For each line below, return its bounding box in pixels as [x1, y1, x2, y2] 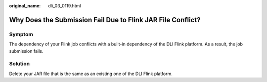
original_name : [9, 3, 41, 8]
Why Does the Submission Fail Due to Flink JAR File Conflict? [9, 15, 201, 24]
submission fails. [9, 48, 44, 54]
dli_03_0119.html [48, 3, 81, 8]
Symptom [9, 31, 33, 38]
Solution [9, 60, 30, 67]
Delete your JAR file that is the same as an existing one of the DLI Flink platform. [9, 71, 173, 77]
